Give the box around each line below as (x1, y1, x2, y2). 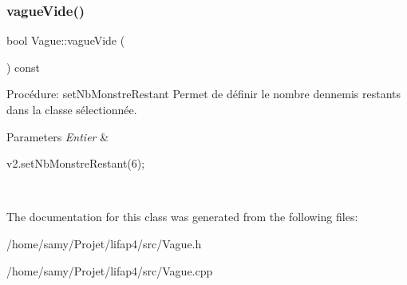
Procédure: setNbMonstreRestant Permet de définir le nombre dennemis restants (6, 85, 401, 102)
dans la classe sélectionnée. (6, 101, 137, 117)
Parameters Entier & (6, 128, 109, 144)
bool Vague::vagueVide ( (6, 32, 125, 49)
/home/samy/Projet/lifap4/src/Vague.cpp (6, 262, 213, 279)
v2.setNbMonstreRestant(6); (6, 155, 145, 172)
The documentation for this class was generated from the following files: (6, 208, 358, 225)
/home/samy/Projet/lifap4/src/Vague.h (6, 235, 202, 251)
